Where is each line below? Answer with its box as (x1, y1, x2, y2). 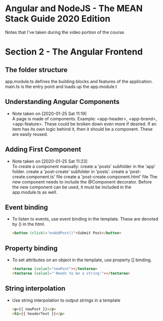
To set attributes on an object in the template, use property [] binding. (12, 257, 152, 263)
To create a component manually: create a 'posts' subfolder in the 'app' (12, 163, 156, 169)
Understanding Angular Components (5, 98, 120, 106)
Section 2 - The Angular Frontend (5, 47, 143, 57)
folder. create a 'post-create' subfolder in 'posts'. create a (12, 169, 128, 174)
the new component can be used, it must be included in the (12, 184, 131, 190)
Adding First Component (5, 145, 81, 153)
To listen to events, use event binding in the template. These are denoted (12, 216, 159, 222)
